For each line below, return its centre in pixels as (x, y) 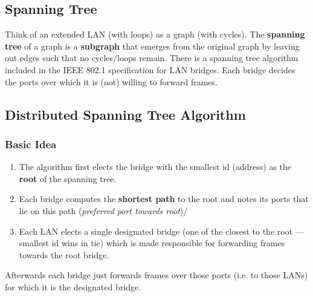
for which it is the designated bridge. (73, 286)
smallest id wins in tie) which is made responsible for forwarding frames (152, 243)
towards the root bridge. (64, 254)
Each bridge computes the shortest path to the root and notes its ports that (164, 199)
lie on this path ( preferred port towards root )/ (103, 210)
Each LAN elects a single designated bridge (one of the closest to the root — (161, 231)
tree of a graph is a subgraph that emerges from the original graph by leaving (152, 46)
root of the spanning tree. (68, 178)
